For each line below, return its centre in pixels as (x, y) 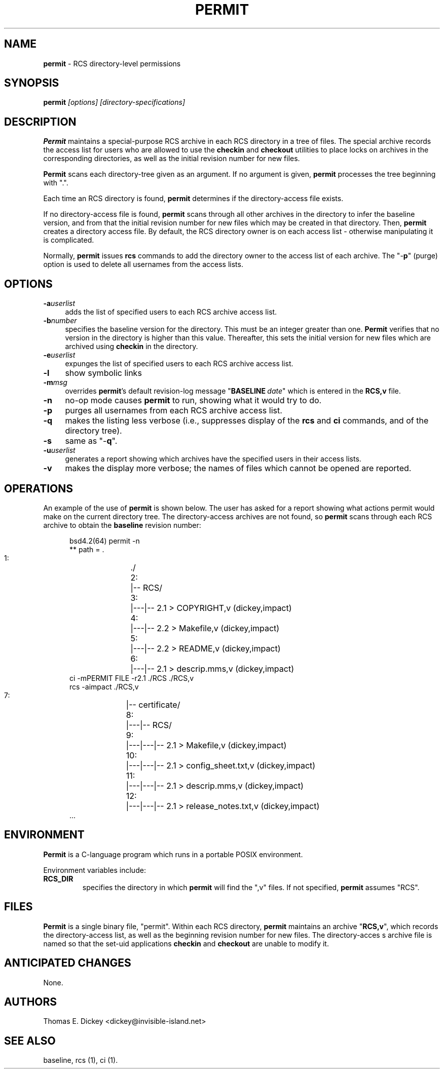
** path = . (87, 549)
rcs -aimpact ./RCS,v (104, 686)
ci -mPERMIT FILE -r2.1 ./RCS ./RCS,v (132, 678)
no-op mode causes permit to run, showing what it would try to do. (193, 400)
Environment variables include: (95, 870)
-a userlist (59, 303)
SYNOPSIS (32, 83)
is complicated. (69, 240)
